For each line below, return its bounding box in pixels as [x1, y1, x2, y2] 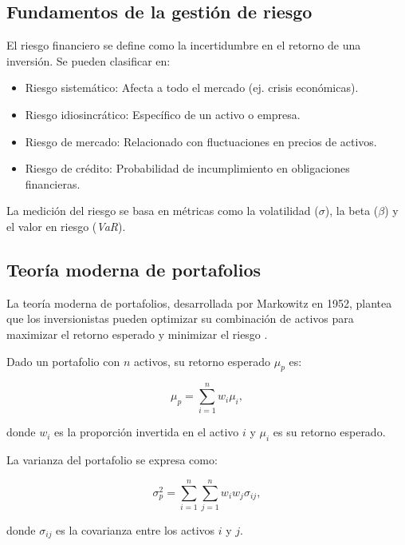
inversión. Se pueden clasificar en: [6, 52, 171, 69]
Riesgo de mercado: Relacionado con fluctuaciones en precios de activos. [25, 133, 377, 149]
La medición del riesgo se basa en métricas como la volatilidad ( [6, 202, 319, 219]
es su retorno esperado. [273, 424, 386, 440]
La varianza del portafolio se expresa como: [6, 452, 218, 468]
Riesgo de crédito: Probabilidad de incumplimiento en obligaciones [25, 160, 350, 177]
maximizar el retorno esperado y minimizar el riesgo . [6, 325, 268, 342]
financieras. [25, 175, 81, 192]
